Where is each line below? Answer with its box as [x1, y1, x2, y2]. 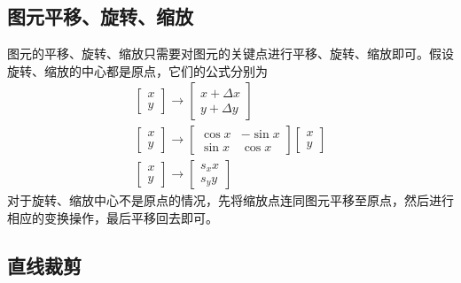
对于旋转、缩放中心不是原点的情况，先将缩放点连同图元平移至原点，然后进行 [7, 191, 454, 210]
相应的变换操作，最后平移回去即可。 [7, 209, 218, 227]
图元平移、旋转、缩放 [7, 3, 193, 30]
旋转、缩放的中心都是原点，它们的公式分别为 [7, 61, 268, 80]
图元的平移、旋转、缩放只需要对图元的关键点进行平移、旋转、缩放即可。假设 [7, 44, 454, 63]
